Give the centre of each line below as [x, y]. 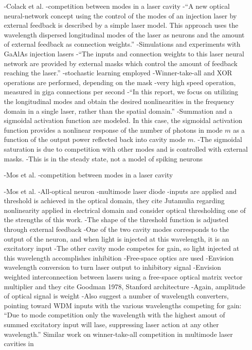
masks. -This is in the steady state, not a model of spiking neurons [103, 158]
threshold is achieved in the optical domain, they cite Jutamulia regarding [114, 201]
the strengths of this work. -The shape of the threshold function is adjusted [116, 219]
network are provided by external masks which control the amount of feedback [121, 63]
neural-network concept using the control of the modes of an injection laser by [120, 15]
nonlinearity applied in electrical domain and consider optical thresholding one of [125, 210]
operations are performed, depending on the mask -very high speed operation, [120, 82]
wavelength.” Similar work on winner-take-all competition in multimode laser [118, 334]
